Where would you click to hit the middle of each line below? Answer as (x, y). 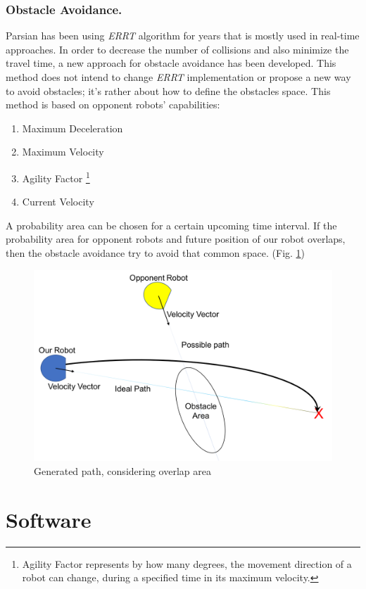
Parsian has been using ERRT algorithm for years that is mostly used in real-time (183, 36)
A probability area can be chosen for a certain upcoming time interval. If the (171, 225)
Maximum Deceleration (72, 128)
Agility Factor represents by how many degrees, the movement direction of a (187, 563)
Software (49, 519)
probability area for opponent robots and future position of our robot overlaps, (176, 239)
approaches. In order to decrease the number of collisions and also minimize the (177, 49)
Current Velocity (58, 202)
